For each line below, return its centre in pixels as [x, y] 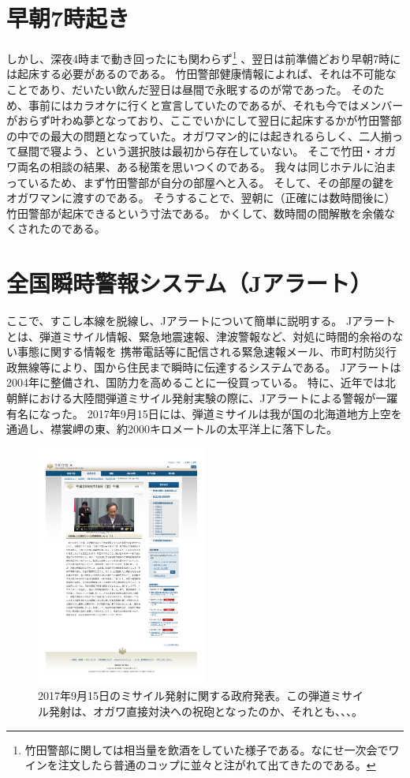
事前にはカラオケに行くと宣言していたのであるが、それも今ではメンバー [216, 105]
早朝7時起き [68, 18]
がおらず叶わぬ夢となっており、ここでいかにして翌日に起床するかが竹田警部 [204, 120]
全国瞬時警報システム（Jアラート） [189, 283]
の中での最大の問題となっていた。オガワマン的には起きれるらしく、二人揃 [199, 135]
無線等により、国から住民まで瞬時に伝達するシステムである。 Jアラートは [209, 367]
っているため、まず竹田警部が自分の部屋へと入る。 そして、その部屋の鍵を [201, 182]
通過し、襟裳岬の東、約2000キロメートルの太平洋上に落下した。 [172, 429]
